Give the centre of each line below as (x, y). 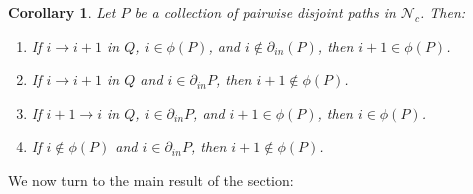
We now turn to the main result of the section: (151, 179)
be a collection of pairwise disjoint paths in (265, 12)
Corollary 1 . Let (62, 12)
